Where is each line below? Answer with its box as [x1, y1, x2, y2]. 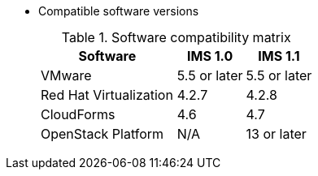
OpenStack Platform [41, 126, 164, 142]
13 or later [246, 126, 307, 142]
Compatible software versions [38, 4, 199, 18]
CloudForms [41, 106, 115, 122]
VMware [41, 67, 92, 84]
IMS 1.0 [186, 48, 233, 64]
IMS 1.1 [258, 48, 300, 64]
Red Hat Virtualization [41, 87, 173, 103]
